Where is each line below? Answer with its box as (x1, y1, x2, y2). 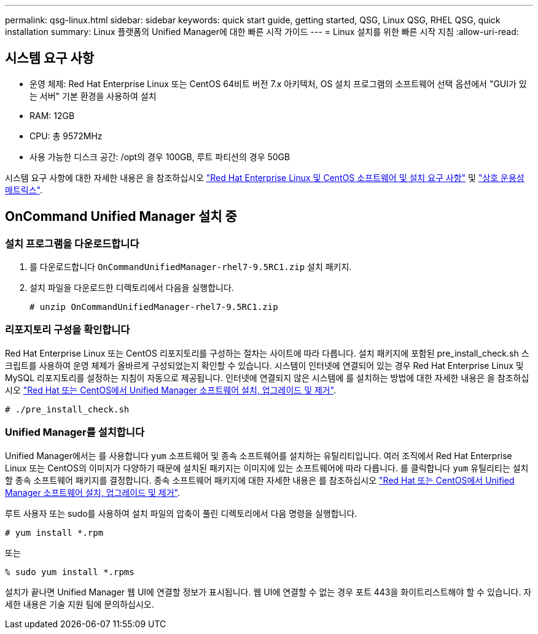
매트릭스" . (5, 184, 42, 195)
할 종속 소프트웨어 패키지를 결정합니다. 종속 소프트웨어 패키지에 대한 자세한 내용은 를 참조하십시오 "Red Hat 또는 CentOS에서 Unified (5, 474, 515, 485)
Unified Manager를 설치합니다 (5, 426, 144, 439)
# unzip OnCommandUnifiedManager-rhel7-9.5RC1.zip (29, 302, 278, 312)
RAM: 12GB (29, 110, 75, 121)
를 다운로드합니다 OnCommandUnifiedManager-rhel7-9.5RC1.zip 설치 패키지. (29, 261, 352, 273)
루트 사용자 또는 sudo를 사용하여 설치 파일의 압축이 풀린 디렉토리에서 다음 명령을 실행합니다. (5, 508, 357, 519)
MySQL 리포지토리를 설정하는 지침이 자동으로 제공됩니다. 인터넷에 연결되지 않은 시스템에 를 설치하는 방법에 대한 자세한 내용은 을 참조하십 (5, 372, 529, 383)
